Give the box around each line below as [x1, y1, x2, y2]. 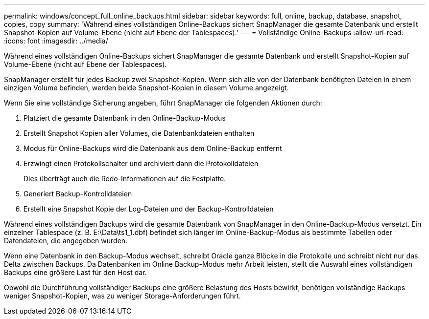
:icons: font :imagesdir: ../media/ [4, 37, 108, 45]
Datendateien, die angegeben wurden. [4, 236, 128, 245]
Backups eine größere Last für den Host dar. [4, 268, 147, 276]
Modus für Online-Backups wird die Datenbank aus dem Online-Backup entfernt [24, 144, 282, 152]
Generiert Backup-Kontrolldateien [24, 190, 132, 198]
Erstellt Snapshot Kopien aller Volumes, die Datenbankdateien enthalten [24, 129, 255, 137]
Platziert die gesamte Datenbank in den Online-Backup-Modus [24, 114, 226, 122]
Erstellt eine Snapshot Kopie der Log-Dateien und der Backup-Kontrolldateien [24, 205, 274, 213]
